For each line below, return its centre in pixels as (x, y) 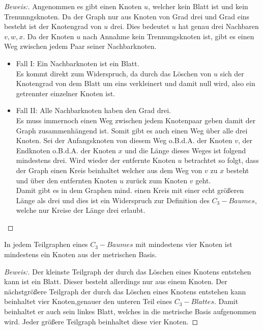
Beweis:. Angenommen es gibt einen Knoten (73, 6)
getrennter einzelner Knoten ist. (66, 93)
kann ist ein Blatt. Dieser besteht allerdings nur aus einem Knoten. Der (116, 281)
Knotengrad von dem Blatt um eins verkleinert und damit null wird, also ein (136, 83)
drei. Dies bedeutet (140, 26)
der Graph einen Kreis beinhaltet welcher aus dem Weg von (109, 170)
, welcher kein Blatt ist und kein (198, 6)
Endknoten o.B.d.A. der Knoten (66, 150)
